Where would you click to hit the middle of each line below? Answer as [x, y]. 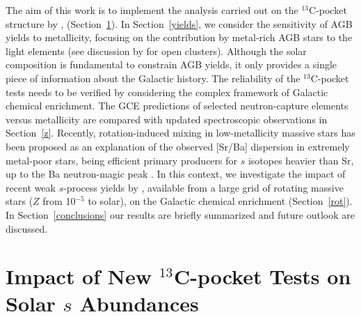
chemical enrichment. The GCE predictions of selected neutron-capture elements [177, 106]
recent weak [31, 187]
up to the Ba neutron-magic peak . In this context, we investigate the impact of [176, 174]
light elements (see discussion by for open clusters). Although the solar [156, 51]
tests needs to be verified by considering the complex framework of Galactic [167, 92]
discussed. [27, 228]
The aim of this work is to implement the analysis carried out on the [152, 10]
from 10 [59, 201]
